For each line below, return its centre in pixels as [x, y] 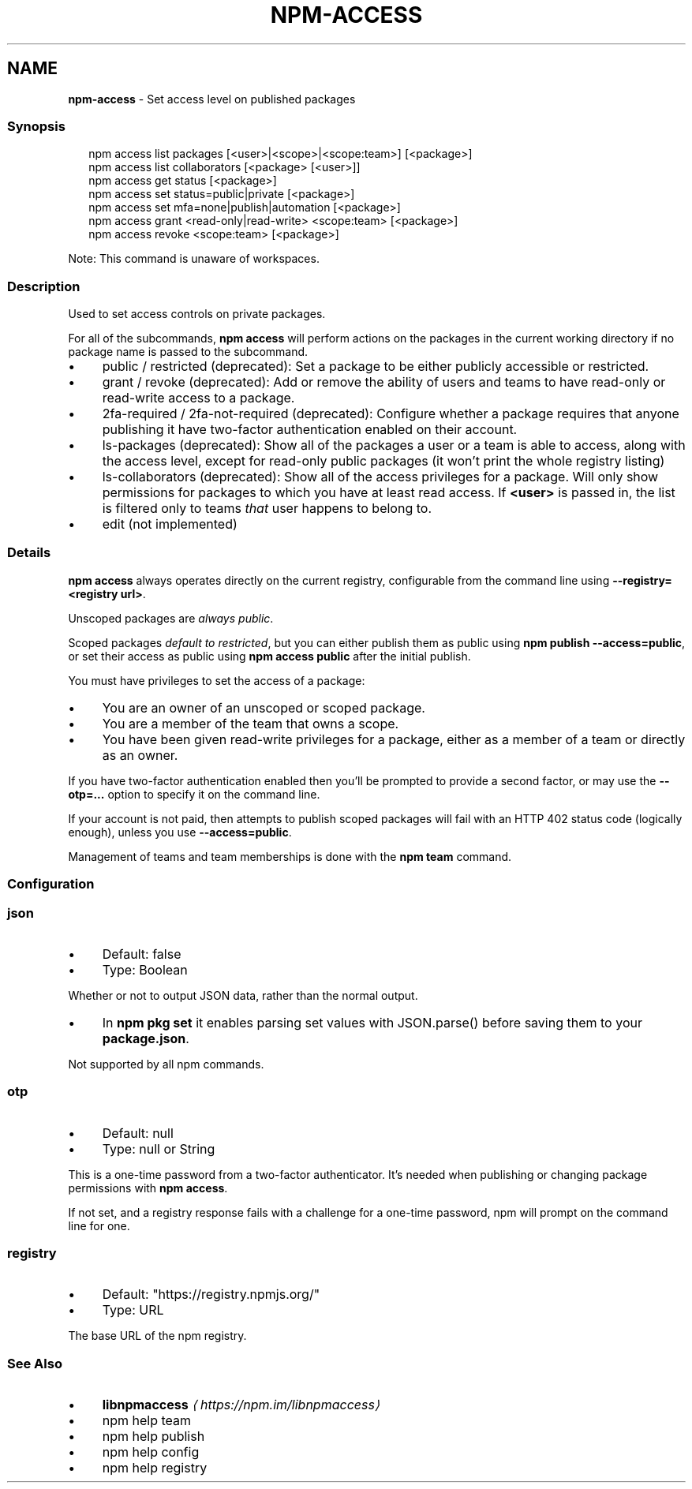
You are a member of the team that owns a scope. [251, 723]
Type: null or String [159, 1149]
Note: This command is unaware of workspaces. [194, 259]
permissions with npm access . [148, 1188]
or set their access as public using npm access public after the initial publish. [269, 656]
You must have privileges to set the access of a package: [217, 680]
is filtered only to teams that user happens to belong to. [267, 509]
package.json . [146, 1038]
